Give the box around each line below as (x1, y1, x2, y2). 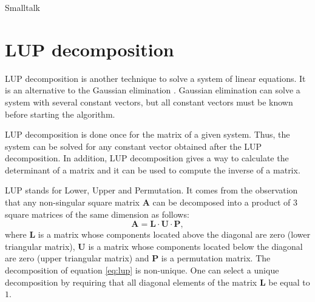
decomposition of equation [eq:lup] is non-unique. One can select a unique (5, 264, 279, 277)
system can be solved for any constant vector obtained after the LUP (5, 139, 262, 152)
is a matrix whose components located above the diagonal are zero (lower (38, 228, 311, 241)
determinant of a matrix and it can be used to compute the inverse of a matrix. (5, 163, 300, 176)
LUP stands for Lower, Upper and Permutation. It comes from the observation (5, 184, 298, 196)
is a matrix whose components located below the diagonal (88, 240, 303, 252)
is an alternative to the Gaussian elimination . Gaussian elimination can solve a (5, 84, 300, 96)
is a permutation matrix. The (161, 252, 271, 264)
